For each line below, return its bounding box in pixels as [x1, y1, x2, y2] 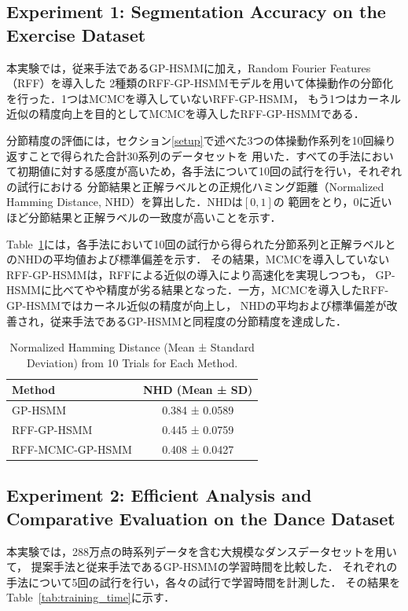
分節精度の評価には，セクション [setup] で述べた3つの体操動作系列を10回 [6, 131, 374, 148]
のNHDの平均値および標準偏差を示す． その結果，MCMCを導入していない [6, 251, 390, 267]
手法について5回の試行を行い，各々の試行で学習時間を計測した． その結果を [6, 573, 401, 590]
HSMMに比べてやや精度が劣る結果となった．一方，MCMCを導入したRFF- [6, 282, 389, 298]
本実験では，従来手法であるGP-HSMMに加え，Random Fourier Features [6, 59, 371, 75]
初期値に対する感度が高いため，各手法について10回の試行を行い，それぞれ [17, 163, 402, 179]
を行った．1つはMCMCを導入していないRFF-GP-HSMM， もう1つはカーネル [6, 90, 402, 106]
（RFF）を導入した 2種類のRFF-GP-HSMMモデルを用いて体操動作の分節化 [6, 75, 394, 91]
